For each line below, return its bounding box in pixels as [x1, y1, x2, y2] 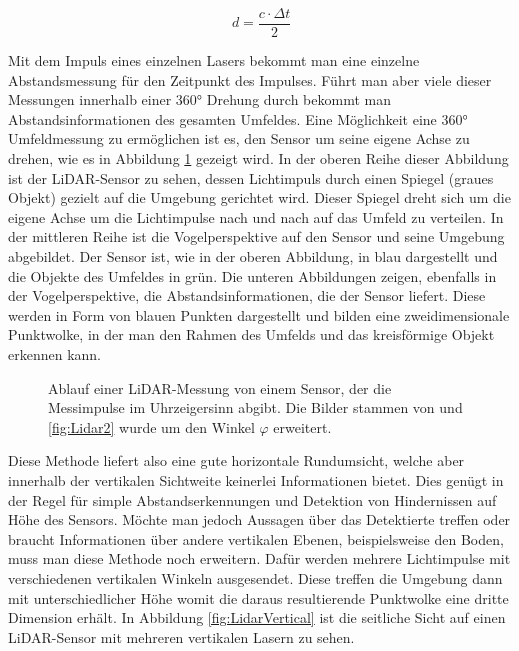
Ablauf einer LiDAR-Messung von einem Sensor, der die [48, 377, 392, 398]
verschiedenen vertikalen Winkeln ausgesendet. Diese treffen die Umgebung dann [8, 567, 503, 588]
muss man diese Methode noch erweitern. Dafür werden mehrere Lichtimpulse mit [8, 548, 511, 569]
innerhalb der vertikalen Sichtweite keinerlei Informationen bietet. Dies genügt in [8, 469, 504, 490]
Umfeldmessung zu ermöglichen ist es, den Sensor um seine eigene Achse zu [8, 128, 470, 149]
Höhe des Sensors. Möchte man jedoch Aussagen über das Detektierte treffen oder [8, 509, 511, 530]
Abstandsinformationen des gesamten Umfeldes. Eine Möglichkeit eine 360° [8, 108, 468, 129]
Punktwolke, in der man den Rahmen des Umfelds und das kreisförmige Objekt [8, 324, 495, 345]
